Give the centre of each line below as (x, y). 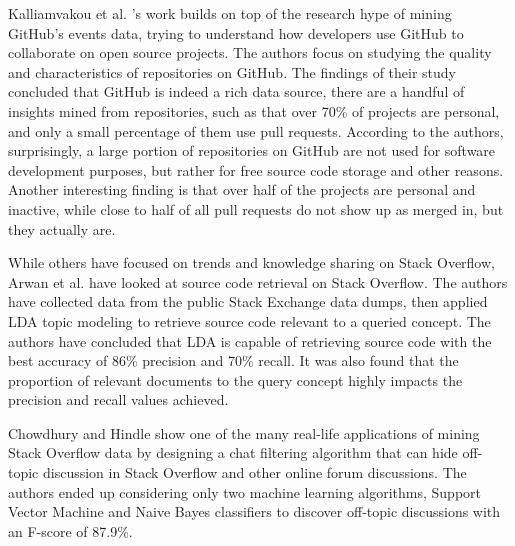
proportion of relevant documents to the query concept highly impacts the (235, 379)
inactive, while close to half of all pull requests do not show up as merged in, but (256, 208)
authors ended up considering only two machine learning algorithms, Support (244, 491)
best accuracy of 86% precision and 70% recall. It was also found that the (233, 360)
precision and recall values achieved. (118, 399)
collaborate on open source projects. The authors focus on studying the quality (250, 52)
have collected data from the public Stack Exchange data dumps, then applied (248, 301)
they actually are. (62, 228)
